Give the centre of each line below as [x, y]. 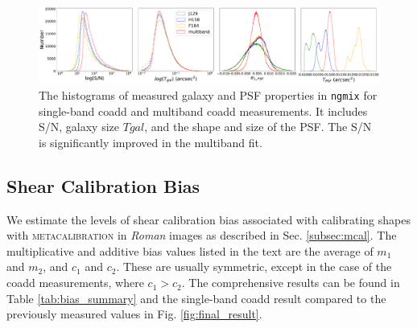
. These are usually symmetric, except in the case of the [254, 266]
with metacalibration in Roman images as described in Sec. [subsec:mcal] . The [202, 235]
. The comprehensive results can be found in [291, 283]
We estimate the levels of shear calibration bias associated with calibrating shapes [208, 219]
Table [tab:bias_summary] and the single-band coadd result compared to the [196, 298]
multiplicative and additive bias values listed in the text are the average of [190, 250]
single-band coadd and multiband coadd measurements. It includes [203, 111]
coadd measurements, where [75, 283]
